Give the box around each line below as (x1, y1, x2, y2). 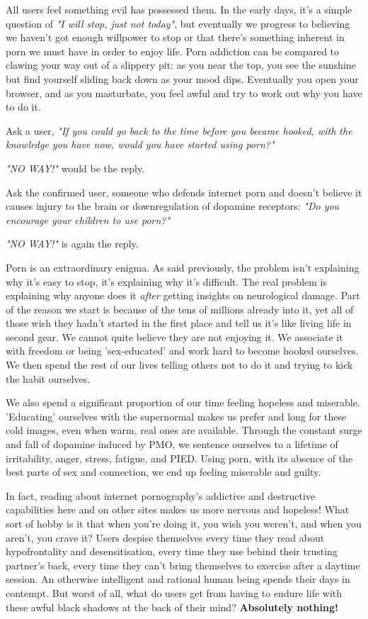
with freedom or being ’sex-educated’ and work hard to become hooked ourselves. (6, 343, 359, 358)
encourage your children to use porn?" (6, 212, 171, 227)
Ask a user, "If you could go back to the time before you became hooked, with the (6, 123, 352, 138)
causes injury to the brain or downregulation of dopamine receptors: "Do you (6, 199, 340, 213)
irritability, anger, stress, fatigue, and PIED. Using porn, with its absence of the (6, 450, 353, 465)
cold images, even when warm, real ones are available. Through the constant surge (6, 423, 362, 437)
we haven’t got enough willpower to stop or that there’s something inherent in (6, 30, 345, 45)
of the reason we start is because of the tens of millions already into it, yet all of (6, 301, 354, 316)
